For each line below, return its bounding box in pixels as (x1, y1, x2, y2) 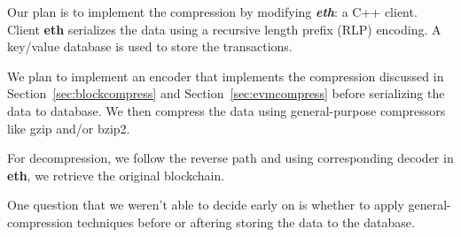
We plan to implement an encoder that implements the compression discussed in (7, 66, 444, 85)
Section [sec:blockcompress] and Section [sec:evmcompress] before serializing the (7, 84, 445, 103)
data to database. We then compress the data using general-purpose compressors (7, 101, 446, 119)
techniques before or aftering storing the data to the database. (76, 212, 415, 231)
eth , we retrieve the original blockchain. (7, 165, 225, 184)
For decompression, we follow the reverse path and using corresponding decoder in (7, 149, 454, 167)
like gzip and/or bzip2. (7, 119, 130, 137)
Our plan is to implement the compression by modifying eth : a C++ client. (7, 3, 418, 20)
